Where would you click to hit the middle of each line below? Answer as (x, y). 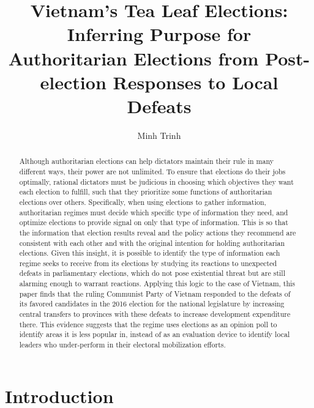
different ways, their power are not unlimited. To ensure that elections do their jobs (152, 171)
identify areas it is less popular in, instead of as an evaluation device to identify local (155, 334)
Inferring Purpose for (159, 34)
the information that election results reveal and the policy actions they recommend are (158, 232)
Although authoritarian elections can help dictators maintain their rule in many (146, 161)
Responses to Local (196, 82)
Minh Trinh (159, 135)
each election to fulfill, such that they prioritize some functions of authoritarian (146, 192)
